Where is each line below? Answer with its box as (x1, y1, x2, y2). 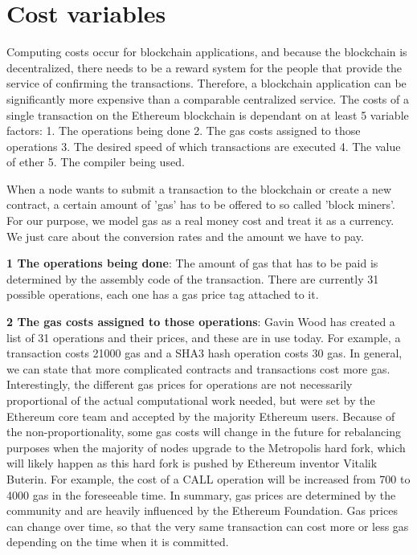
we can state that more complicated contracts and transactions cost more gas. (6, 360, 390, 377)
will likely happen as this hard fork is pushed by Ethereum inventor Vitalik (6, 455, 378, 471)
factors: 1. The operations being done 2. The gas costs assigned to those (6, 122, 361, 139)
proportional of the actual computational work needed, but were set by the (6, 392, 375, 408)
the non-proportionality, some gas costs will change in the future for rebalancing (6, 423, 401, 440)
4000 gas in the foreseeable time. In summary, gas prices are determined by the (6, 486, 396, 503)
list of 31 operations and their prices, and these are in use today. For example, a (6, 329, 401, 345)
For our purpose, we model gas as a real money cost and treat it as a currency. (6, 212, 395, 229)
